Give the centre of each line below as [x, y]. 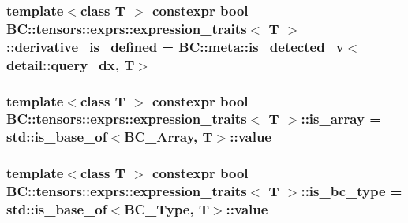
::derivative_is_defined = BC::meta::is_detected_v [175, 46]
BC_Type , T [167, 209]
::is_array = [341, 119]
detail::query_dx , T [71, 64]
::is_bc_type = [352, 191]
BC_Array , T [168, 137]
